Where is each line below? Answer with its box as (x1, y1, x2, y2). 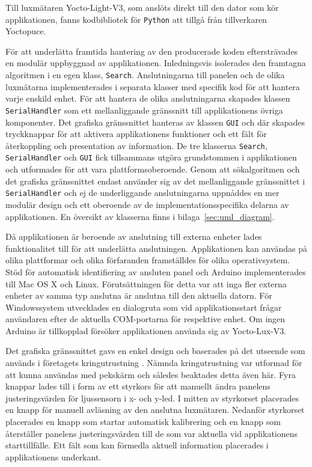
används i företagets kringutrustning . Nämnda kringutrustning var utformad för (5, 356, 302, 369)
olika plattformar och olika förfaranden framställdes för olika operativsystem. (5, 254, 290, 266)
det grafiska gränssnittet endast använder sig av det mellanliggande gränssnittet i (5, 174, 305, 187)
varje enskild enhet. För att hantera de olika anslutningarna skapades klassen (5, 92, 290, 105)
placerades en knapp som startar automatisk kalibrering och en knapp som (5, 415, 281, 428)
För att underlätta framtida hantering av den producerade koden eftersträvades (5, 44, 298, 57)
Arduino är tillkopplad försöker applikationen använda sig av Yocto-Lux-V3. (5, 324, 287, 337)
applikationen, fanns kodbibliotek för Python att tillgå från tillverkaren (5, 13, 267, 25)
